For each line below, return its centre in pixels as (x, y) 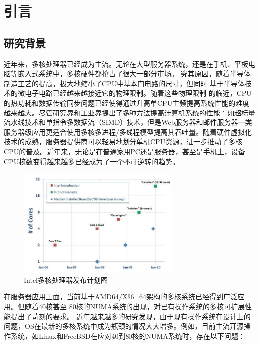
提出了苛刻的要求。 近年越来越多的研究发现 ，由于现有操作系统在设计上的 (130, 316)
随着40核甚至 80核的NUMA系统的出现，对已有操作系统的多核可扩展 (134, 306)
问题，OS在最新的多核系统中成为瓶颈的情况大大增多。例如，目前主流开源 (124, 326)
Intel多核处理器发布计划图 (66, 280)
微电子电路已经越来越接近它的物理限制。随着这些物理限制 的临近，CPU (134, 93)
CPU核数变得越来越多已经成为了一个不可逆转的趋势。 (92, 161)
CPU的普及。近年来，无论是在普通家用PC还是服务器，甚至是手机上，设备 (125, 151)
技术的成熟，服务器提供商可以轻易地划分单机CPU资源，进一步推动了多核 (123, 142)
